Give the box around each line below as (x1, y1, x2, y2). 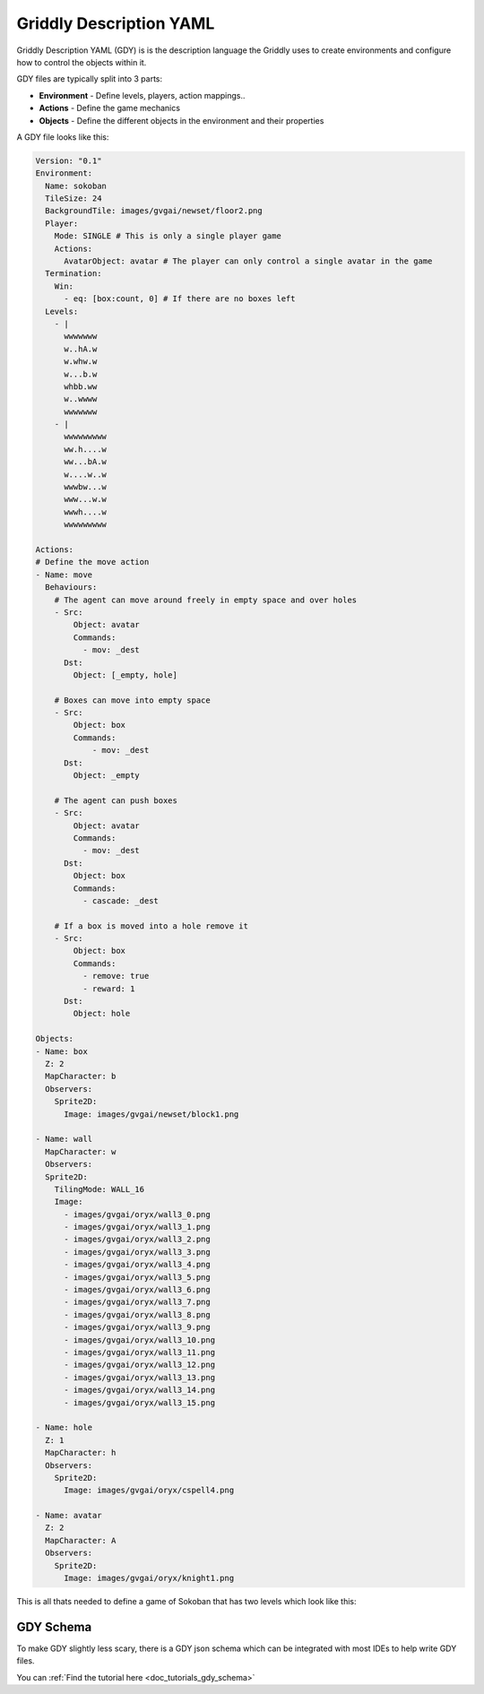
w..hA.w (64, 343, 98, 354)
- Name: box (35, 1046, 89, 1057)
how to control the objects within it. (16, 56, 147, 67)
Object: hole (73, 1008, 131, 1019)
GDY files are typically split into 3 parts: (16, 73, 163, 84)
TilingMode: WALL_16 (54, 1184, 145, 1194)
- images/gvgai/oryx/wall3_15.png (64, 1397, 215, 1407)
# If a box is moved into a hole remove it (54, 920, 248, 931)
